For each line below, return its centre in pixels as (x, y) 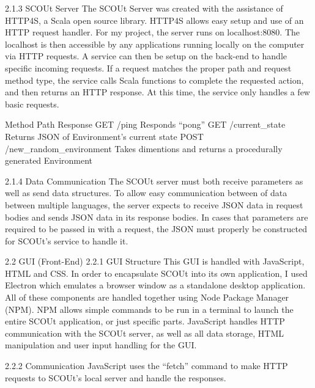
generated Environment (49, 160)
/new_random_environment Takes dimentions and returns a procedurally (144, 148)
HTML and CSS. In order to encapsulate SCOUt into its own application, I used (156, 273)
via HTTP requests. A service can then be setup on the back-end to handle (146, 56)
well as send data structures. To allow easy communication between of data (146, 193)
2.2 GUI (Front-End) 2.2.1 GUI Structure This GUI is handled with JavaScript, (155, 261)
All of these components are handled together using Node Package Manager (147, 297)
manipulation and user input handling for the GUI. (101, 345)
